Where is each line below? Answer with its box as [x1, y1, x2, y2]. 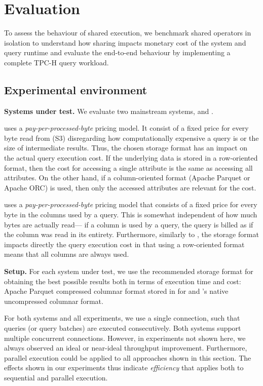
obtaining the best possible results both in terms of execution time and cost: [4, 276, 241, 286]
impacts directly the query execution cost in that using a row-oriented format [4, 239, 245, 249]
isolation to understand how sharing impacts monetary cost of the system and [4, 37, 246, 48]
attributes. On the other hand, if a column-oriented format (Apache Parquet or [4, 172, 250, 183]
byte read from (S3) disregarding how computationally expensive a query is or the [4, 132, 259, 143]
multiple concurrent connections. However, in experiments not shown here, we [4, 332, 246, 343]
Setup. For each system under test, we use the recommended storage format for [4, 266, 253, 277]
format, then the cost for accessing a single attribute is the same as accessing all [4, 162, 253, 173]
